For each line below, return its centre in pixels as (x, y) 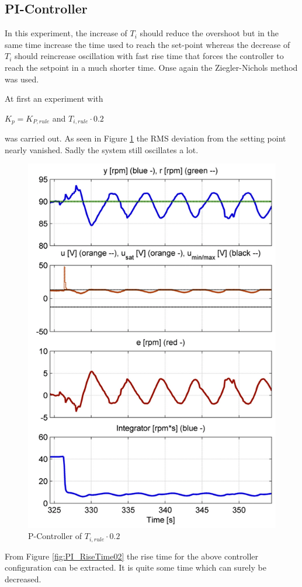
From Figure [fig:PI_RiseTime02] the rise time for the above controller (131, 556)
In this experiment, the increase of (66, 33)
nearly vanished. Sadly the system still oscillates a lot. (102, 149)
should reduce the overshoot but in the (209, 33)
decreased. (23, 579)
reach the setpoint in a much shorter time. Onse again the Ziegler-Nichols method (151, 67)
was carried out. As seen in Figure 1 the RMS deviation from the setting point (145, 138)
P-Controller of (55, 536)
